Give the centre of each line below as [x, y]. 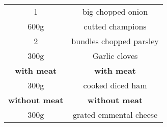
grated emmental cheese [115, 115]
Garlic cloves [115, 56]
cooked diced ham [115, 85]
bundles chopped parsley [115, 41]
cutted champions [115, 26]
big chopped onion [115, 11]
